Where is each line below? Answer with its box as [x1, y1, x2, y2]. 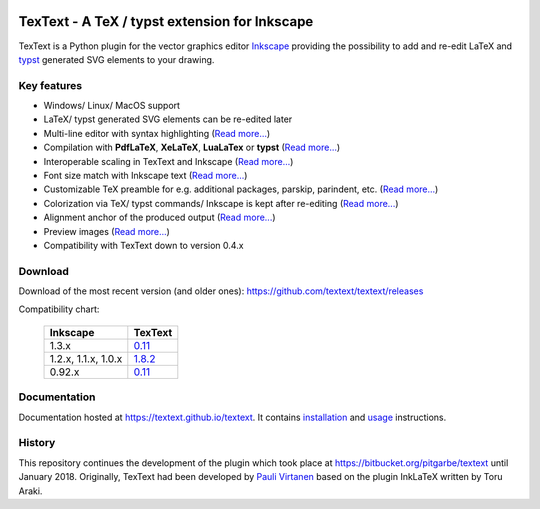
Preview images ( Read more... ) [43, 225, 170, 237]
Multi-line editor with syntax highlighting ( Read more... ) [43, 127, 271, 139]
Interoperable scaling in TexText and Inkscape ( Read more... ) [43, 155, 294, 167]
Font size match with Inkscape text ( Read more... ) [43, 170, 248, 181]
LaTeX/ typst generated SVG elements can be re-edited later [43, 113, 293, 125]
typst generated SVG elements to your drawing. [18, 53, 215, 65]
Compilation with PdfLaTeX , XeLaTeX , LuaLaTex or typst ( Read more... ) [43, 141, 341, 154]
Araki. [18, 485, 43, 497]
